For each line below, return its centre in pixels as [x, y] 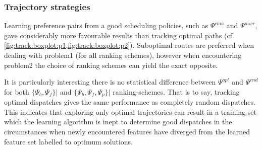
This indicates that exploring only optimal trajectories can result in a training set [130, 111]
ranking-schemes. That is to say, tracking [176, 91]
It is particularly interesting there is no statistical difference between [110, 82]
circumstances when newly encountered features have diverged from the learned [127, 132]
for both [17, 91]
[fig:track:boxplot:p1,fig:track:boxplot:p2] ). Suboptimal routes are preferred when [129, 45]
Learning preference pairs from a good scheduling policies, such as [106, 25]
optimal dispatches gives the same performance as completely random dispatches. [130, 102]
